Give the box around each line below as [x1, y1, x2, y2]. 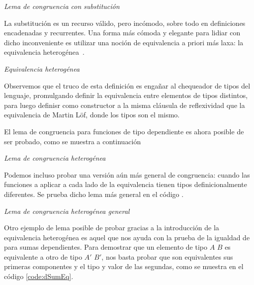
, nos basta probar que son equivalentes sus [101, 251, 233, 262]
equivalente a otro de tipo [4, 251, 83, 262]
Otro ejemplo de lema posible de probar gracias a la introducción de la [4, 222, 219, 233]
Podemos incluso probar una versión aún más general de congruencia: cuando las [4, 169, 250, 180]
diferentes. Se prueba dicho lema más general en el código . [4, 189, 184, 199]
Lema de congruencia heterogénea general [4, 205, 130, 216]
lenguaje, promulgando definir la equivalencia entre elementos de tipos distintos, [4, 90, 248, 100]
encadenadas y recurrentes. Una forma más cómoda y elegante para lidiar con [4, 27, 241, 38]
